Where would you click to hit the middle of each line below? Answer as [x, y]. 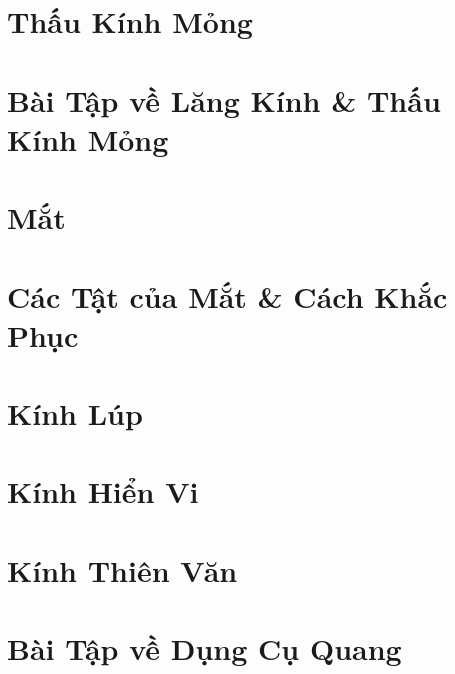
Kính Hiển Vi [103, 491]
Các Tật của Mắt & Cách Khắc [227, 295]
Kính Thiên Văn [122, 569]
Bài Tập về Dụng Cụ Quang [204, 648]
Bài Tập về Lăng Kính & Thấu [224, 99]
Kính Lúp [75, 413]
